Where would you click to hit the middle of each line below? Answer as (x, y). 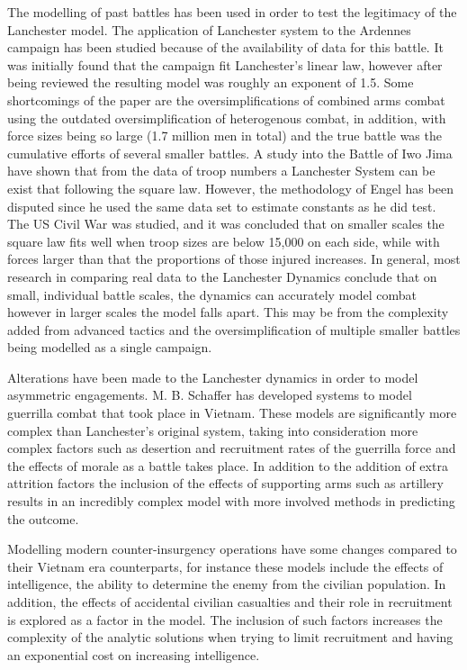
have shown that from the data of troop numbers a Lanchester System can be (221, 171)
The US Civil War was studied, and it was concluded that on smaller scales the (226, 224)
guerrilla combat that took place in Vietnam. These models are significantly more (232, 413)
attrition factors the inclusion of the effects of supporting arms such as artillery (225, 483)
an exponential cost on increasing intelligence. (134, 654)
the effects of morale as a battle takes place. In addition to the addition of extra (228, 465)
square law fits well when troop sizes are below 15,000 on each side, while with (224, 241)
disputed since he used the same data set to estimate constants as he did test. (222, 206)
